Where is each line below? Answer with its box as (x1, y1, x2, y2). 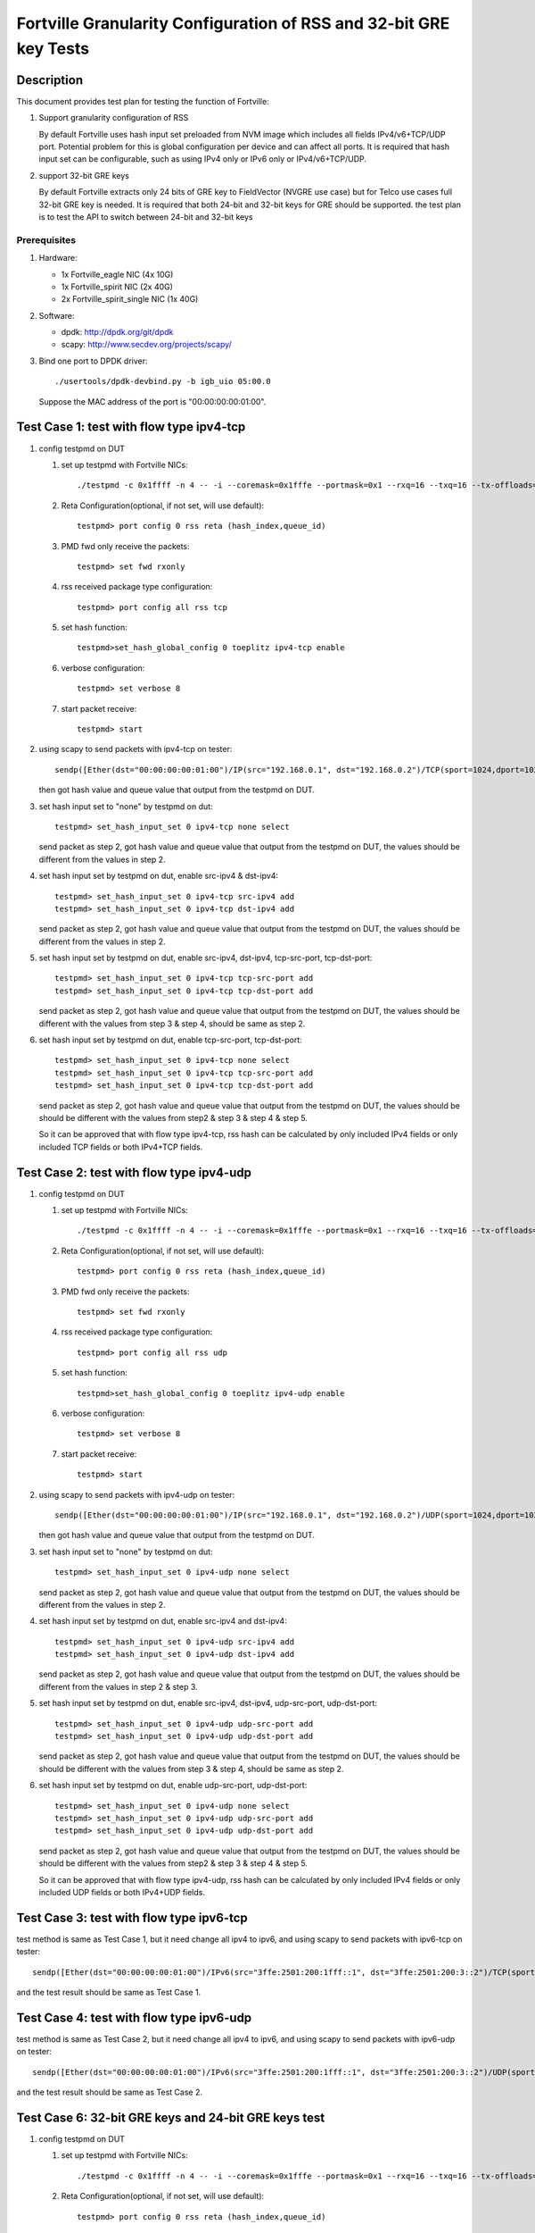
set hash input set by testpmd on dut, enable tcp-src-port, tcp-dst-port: (38, 1034, 302, 1045)
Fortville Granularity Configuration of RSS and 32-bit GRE (16, 13, 450, 33)
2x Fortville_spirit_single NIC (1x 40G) (61, 294, 199, 305)
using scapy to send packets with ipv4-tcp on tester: (38, 744, 233, 755)
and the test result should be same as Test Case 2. (16, 2087, 202, 2098)
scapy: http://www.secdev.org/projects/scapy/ (61, 339, 232, 350)
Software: (38, 310, 75, 321)
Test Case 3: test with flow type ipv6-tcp (16, 1910, 249, 1925)
